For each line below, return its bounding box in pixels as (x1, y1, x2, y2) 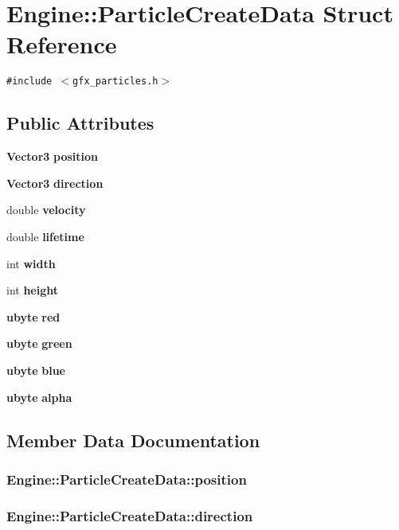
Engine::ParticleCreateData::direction (6, 505, 253, 525)
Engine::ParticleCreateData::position (6, 469, 247, 489)
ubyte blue (6, 361, 65, 378)
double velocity (6, 201, 86, 218)
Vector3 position (6, 148, 99, 165)
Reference (6, 28, 117, 60)
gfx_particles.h (72, 76, 158, 88)
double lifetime (6, 228, 84, 244)
